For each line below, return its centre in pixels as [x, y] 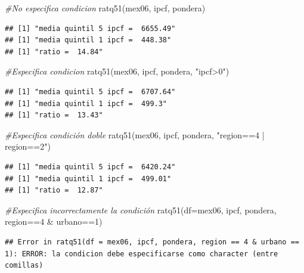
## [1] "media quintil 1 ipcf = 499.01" [88, 179]
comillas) [24, 266]
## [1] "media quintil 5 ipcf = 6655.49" [90, 28]
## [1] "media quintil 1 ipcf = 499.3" [86, 103]
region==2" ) [28, 146]
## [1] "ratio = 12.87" [54, 190]
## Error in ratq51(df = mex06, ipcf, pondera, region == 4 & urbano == [152, 242]
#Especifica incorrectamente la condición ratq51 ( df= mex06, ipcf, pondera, [141, 210]
